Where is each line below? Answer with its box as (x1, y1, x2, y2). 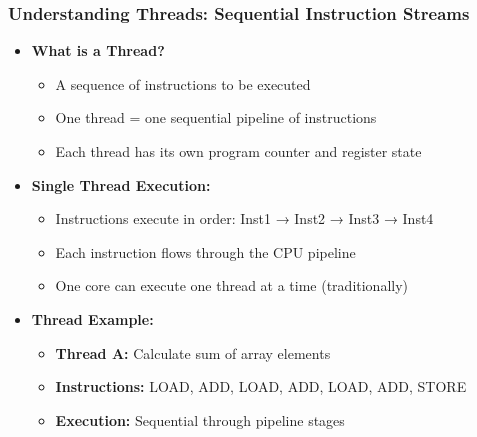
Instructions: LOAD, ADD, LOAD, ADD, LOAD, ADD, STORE (55, 376, 467, 397)
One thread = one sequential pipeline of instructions (55, 107, 377, 128)
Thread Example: (31, 308, 154, 329)
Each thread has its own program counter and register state (55, 141, 422, 161)
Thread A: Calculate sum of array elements (55, 342, 331, 363)
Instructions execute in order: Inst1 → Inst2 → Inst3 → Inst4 (55, 208, 434, 229)
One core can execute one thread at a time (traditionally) (55, 275, 409, 296)
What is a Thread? (31, 40, 165, 61)
